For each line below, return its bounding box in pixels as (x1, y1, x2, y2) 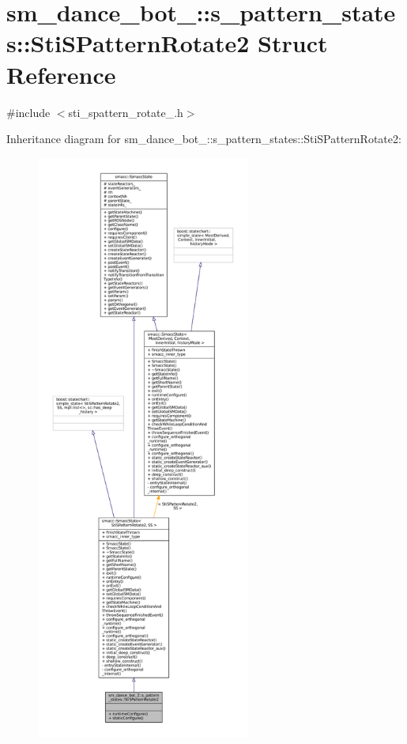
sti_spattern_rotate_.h (68, 104, 183, 120)
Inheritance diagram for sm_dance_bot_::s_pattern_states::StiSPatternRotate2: (6, 130, 401, 147)
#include (6, 104, 51, 120)
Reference (6, 58, 116, 90)
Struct (258, 27, 328, 59)
